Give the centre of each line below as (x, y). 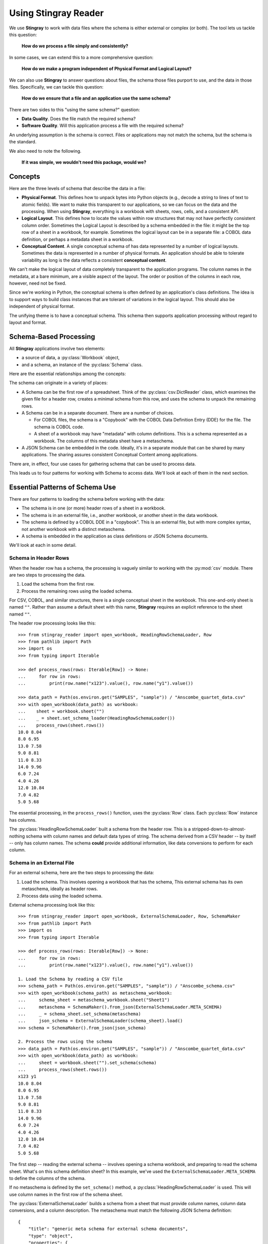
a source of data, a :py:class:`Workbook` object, (71, 358)
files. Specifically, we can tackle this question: (56, 87)
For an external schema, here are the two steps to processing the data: (82, 873)
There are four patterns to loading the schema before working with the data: (87, 499)
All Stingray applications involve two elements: (57, 348)
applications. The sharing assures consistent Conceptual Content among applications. (110, 455)
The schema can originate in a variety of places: (58, 383)
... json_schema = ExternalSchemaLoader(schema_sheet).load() (100, 1021)
